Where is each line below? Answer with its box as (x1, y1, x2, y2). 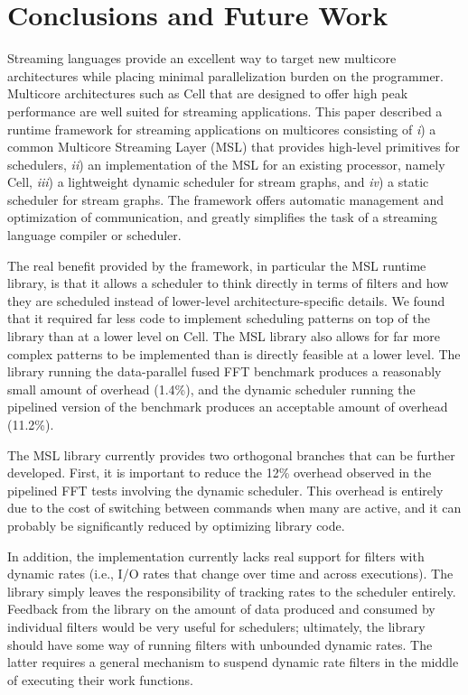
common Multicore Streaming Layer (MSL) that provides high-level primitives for (7, 137, 460, 156)
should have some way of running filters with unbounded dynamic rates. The (7, 635, 433, 653)
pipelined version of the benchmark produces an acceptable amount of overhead (7, 397, 448, 416)
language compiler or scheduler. (7, 226, 182, 245)
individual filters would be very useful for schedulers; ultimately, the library (7, 616, 426, 635)
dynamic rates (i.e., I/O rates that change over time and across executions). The (7, 564, 454, 583)
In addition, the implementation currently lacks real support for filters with (7, 546, 425, 565)
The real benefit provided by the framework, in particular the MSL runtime (7, 255, 426, 274)
